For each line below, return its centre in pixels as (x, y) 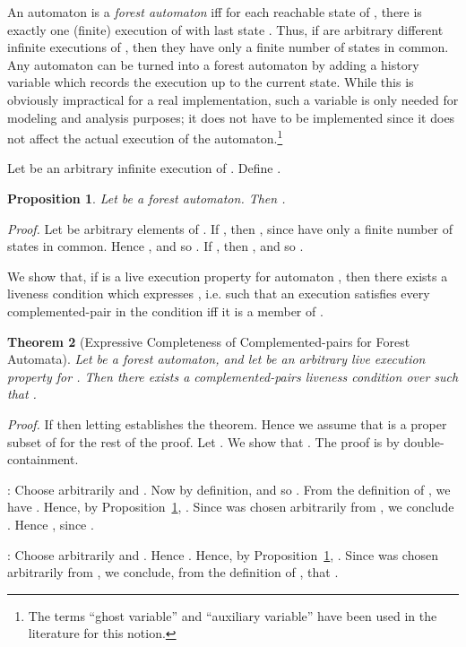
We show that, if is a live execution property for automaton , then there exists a (228, 276)
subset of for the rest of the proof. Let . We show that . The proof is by (203, 441)
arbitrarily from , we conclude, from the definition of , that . (173, 572)
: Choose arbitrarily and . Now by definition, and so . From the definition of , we (229, 489)
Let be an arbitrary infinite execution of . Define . (144, 168)
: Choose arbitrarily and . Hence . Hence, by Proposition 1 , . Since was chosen (223, 554)
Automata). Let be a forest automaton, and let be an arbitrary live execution (216, 359)
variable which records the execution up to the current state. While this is (211, 82)
